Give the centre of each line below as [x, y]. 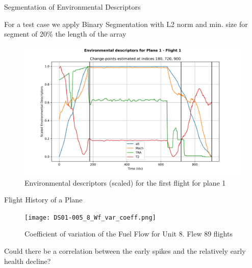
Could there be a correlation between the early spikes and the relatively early [125, 251]
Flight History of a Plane [43, 200]
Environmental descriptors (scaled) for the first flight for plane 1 [125, 182]
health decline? [28, 261]
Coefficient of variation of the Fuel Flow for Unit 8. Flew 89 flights [129, 234]
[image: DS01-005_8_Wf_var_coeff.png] [90, 217]
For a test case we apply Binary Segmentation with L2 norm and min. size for [126, 24]
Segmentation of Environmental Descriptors [72, 7]
